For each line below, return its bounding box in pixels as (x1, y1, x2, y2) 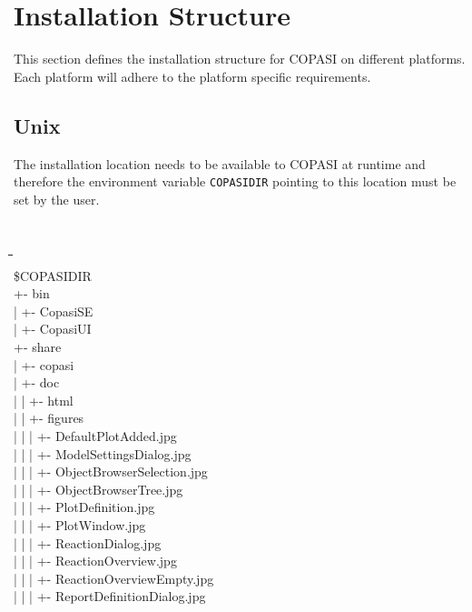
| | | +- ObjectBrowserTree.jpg (14, 479, 183, 498)
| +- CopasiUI (14, 319, 92, 338)
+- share (14, 336, 62, 356)
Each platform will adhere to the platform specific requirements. (14, 66, 371, 85)
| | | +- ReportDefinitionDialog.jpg (14, 587, 206, 606)
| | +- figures (14, 408, 84, 427)
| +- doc (14, 373, 60, 392)
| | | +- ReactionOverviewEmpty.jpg (14, 568, 214, 587)
